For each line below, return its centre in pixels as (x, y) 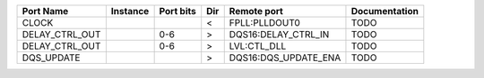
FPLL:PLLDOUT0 (264, 23)
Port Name (45, 11)
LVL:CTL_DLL (258, 46)
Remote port (256, 11)
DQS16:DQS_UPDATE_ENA (285, 58)
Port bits (177, 11)
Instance (130, 11)
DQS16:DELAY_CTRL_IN (279, 34)
